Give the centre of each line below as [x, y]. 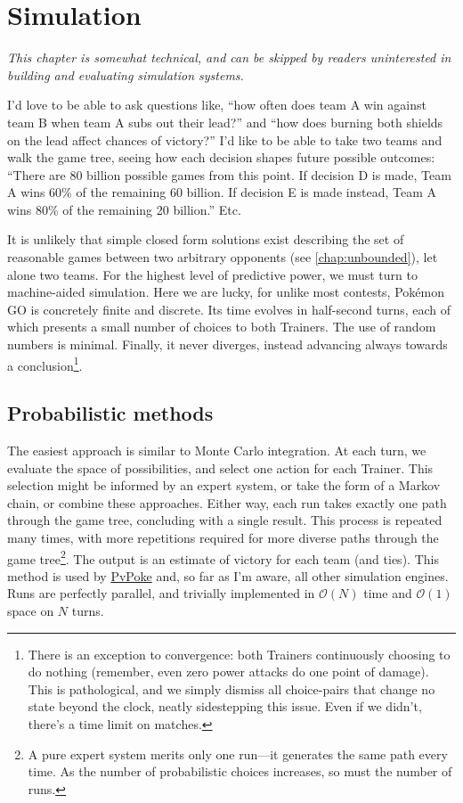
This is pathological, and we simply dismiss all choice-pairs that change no [231, 688]
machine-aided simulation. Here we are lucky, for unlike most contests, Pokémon [226, 292]
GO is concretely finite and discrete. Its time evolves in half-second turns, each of [229, 309]
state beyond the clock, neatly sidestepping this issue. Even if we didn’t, [225, 706]
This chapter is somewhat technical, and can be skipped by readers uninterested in [229, 57]
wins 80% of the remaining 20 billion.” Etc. [124, 209]
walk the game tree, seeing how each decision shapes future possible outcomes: [221, 157]
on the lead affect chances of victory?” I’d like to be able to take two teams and [225, 139]
